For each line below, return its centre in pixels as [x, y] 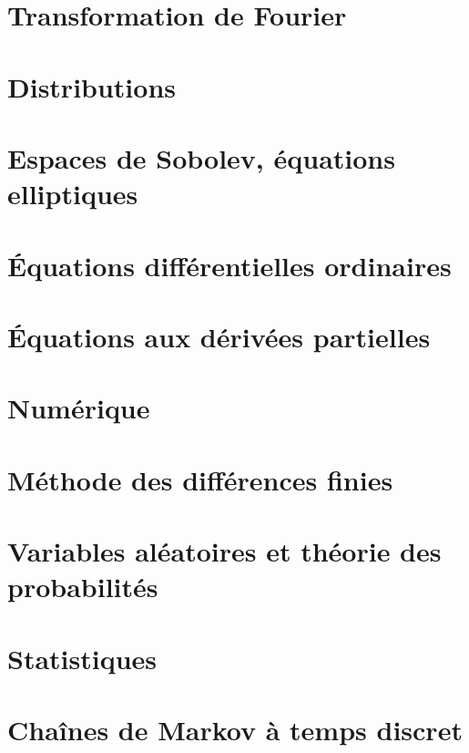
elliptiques [73, 194]
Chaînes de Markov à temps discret [235, 729]
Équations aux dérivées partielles [219, 336]
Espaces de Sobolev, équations [201, 157]
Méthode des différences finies [200, 479]
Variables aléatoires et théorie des [224, 551]
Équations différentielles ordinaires [229, 265]
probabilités [83, 587]
